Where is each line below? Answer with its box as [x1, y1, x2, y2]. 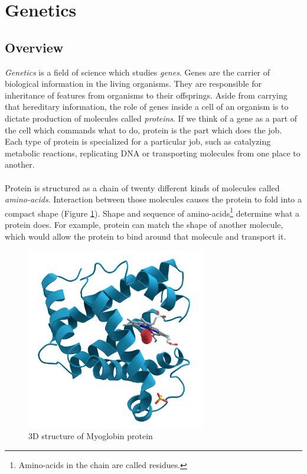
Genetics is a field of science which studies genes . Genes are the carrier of [5, 66, 270, 78]
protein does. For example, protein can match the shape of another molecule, [5, 218, 283, 230]
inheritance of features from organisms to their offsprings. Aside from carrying [5, 89, 288, 101]
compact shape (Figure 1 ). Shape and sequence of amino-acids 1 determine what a [5, 205, 300, 219]
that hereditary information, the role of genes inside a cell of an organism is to [5, 100, 289, 113]
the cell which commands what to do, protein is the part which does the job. [5, 123, 282, 136]
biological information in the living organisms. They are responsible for [5, 77, 262, 90]
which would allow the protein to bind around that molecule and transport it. [5, 230, 286, 242]
